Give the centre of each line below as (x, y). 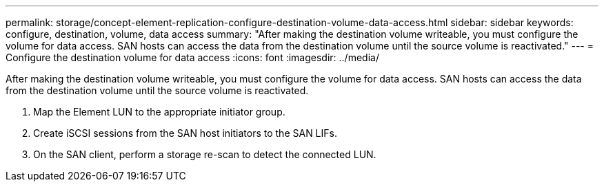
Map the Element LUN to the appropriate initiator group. (159, 112)
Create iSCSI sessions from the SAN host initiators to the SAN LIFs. (185, 133)
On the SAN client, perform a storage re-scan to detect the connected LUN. (205, 154)
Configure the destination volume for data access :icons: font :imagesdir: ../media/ (192, 57)
